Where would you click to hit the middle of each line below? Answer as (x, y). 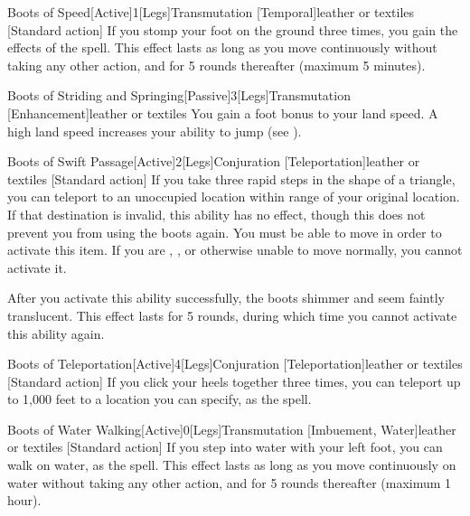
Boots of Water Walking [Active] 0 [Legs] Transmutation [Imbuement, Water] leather (232, 429)
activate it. (37, 267)
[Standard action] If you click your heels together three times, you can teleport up (234, 381)
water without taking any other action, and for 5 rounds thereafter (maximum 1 (230, 482)
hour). (24, 500)
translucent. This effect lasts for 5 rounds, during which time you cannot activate (232, 315)
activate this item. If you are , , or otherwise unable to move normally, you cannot (235, 250)
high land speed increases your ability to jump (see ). (155, 131)
